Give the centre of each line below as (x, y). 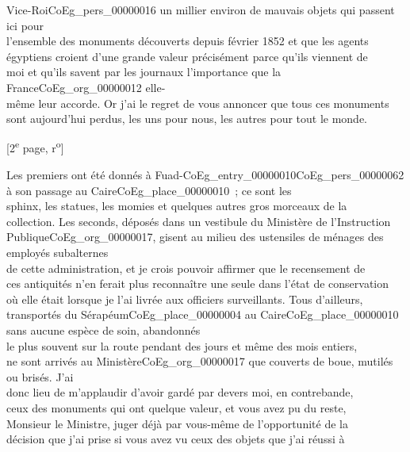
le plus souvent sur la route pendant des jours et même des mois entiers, (182, 345)
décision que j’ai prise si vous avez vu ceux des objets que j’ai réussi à (176, 439)
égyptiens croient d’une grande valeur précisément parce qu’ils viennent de (187, 56)
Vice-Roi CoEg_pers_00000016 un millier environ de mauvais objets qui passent (201, 10)
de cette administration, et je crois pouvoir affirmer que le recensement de (186, 268)
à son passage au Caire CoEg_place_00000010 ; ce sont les (149, 190)
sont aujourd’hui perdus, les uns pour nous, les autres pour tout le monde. (187, 119)
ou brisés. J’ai (40, 376)
